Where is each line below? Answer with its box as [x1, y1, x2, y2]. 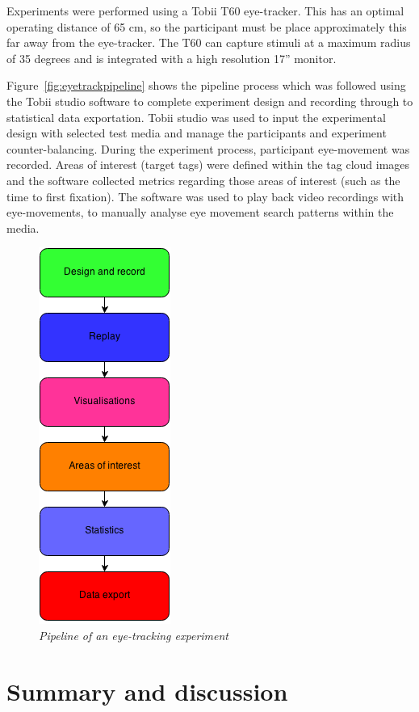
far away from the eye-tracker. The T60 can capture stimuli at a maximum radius [6, 34, 411, 51]
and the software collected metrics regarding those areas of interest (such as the [6, 171, 400, 188]
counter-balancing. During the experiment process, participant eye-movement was [6, 140, 410, 157]
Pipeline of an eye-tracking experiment [39, 626, 228, 643]
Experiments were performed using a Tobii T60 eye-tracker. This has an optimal [6, 2, 404, 19]
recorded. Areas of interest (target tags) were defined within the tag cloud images [6, 156, 410, 173]
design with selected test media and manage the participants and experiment [6, 124, 387, 141]
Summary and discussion [6, 674, 288, 707]
